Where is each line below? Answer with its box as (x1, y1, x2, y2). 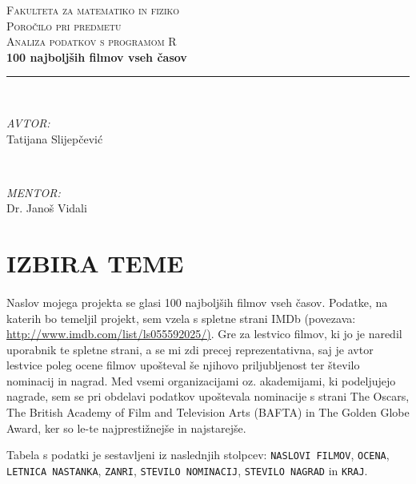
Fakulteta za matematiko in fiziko (6, 2, 180, 18)
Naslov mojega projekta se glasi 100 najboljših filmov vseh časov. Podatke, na (6, 293, 388, 310)
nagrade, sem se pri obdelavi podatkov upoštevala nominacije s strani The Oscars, (6, 388, 410, 405)
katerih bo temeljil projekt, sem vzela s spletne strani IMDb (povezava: (6, 309, 356, 326)
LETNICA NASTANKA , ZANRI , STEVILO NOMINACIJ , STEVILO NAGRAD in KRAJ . (6, 462, 368, 478)
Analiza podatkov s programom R (6, 33, 177, 50)
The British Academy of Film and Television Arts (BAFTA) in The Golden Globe (6, 404, 410, 421)
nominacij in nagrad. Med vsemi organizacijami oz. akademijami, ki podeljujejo (6, 372, 396, 389)
